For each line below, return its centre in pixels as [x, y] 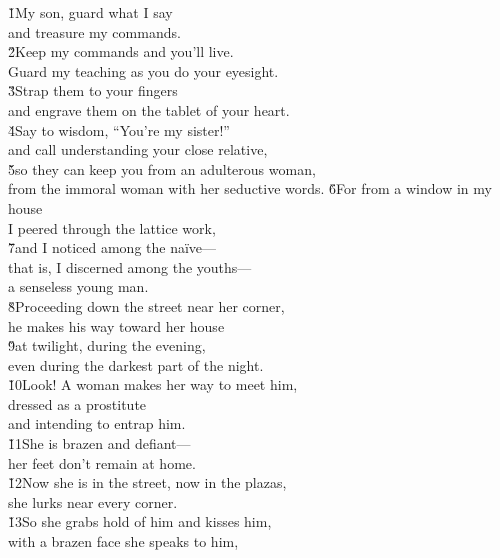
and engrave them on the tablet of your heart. [149, 109]
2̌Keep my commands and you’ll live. [121, 51]
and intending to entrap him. [97, 423]
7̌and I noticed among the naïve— [112, 247]
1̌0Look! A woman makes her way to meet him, [153, 384]
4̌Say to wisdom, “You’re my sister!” [119, 129]
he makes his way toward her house [116, 325]
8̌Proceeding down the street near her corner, [146, 305]
